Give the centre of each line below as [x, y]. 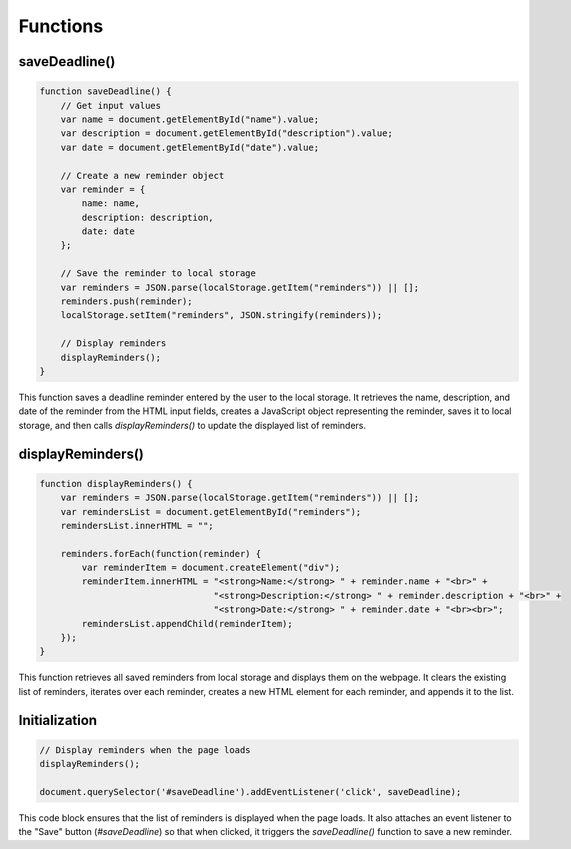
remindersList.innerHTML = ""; [137, 525]
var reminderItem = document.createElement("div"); [211, 568]
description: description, [147, 217]
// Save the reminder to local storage [158, 273]
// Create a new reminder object [142, 175]
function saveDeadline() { [105, 91]
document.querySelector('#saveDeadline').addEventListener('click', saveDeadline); [250, 791]
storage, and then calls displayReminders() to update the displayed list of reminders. [192, 425]
